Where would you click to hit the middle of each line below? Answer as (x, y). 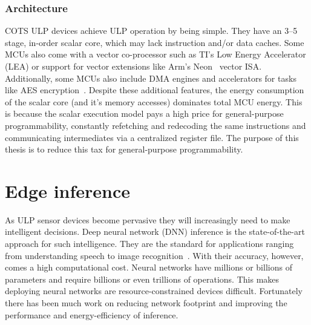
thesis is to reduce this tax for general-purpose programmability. (124, 149)
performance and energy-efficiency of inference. (92, 314)
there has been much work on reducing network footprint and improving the (146, 303)
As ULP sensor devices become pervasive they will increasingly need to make (148, 219)
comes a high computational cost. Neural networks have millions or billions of (149, 267)
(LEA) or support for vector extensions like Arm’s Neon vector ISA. (133, 66)
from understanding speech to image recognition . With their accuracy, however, (154, 255)
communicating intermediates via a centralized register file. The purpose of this (152, 137)
